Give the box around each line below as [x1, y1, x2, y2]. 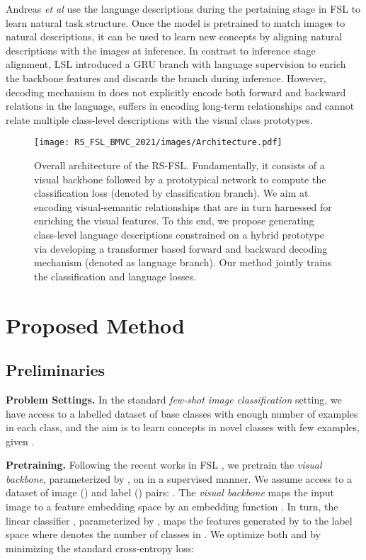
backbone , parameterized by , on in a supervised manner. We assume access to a [6, 471, 353, 486]
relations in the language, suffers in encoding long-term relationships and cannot [6, 98, 355, 113]
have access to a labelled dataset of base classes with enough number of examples [6, 406, 358, 421]
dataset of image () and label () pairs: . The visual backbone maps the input [6, 485, 334, 500]
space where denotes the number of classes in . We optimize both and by [6, 527, 321, 542]
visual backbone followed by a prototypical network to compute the [34, 171, 326, 186]
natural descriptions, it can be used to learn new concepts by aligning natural [6, 29, 343, 44]
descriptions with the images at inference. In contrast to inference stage [6, 42, 316, 57]
